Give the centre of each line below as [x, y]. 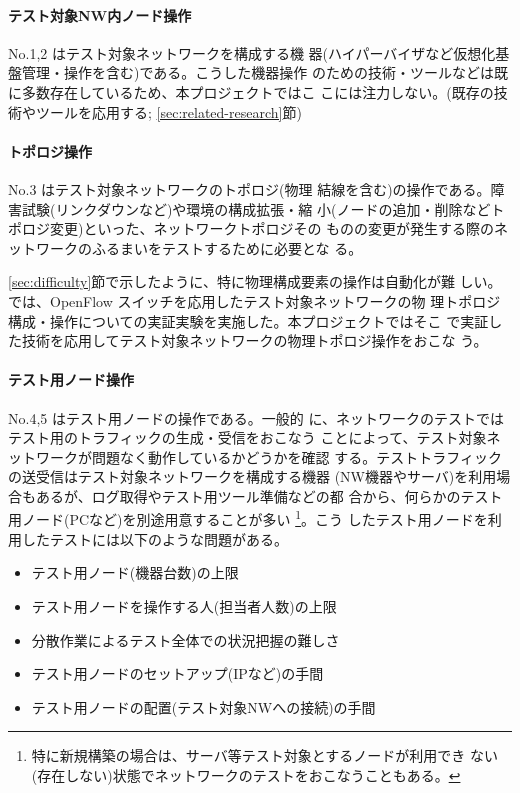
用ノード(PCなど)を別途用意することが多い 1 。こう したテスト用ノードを [248, 518]
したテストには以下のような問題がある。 [154, 538]
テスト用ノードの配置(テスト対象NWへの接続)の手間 [203, 706]
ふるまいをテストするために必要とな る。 [227, 247]
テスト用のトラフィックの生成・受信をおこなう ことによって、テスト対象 [247, 437]
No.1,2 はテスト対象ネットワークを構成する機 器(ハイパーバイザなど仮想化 [252, 52]
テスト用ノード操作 [71, 379]
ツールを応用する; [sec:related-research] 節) [168, 111]
